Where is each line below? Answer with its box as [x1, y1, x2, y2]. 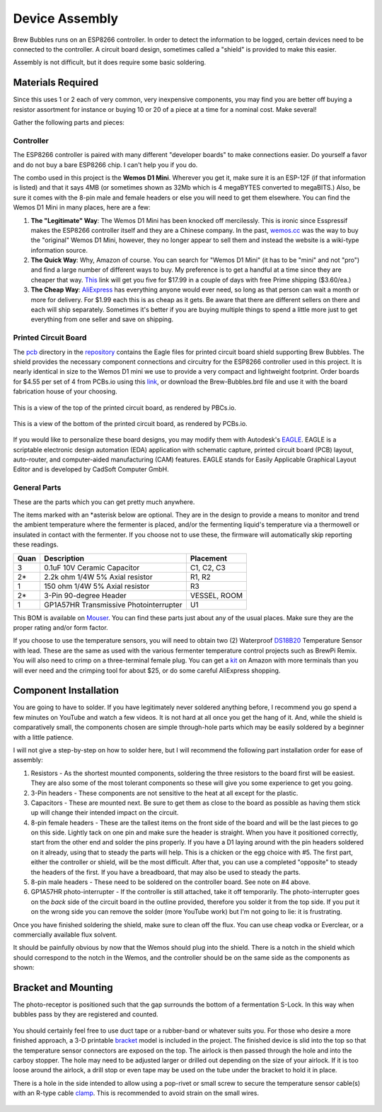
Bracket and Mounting [13, 981, 113, 994]
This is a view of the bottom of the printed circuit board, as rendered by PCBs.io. [13, 419, 248, 428]
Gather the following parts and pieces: [13, 118, 125, 127]
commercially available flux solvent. [13, 931, 117, 939]
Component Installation [13, 684, 120, 697]
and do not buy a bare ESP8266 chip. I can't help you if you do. [13, 160, 198, 169]
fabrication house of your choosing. [13, 387, 117, 396]
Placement [190, 553, 228, 563]
